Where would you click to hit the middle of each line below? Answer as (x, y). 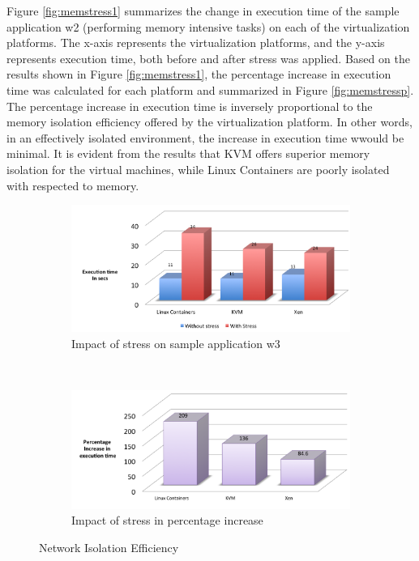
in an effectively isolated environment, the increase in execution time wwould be (205, 137)
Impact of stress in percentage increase (167, 520)
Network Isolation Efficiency (109, 547)
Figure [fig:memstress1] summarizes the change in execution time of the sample (203, 11)
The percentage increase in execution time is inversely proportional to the (190, 106)
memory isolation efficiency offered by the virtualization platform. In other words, (209, 122)
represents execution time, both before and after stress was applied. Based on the (208, 58)
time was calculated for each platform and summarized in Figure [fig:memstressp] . (210, 89)
